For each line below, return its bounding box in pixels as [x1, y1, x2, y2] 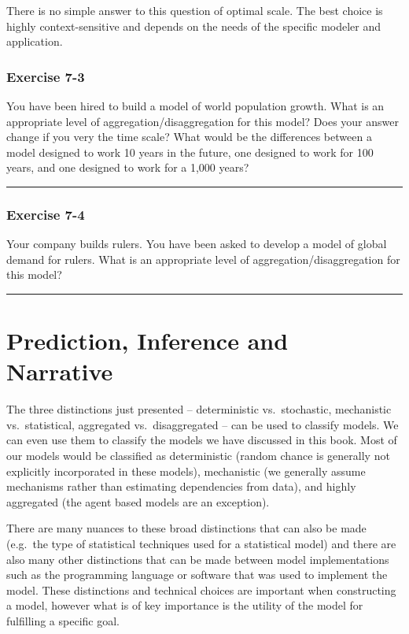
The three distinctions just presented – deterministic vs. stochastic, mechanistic [6, 401, 392, 417]
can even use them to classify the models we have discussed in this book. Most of [6, 432, 397, 448]
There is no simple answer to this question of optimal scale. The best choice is [6, 2, 383, 18]
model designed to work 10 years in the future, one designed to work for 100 [6, 143, 374, 160]
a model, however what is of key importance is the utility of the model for [6, 597, 363, 614]
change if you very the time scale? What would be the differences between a [6, 128, 372, 145]
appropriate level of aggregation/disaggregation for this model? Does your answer [6, 113, 399, 129]
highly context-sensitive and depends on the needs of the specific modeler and [6, 17, 381, 34]
